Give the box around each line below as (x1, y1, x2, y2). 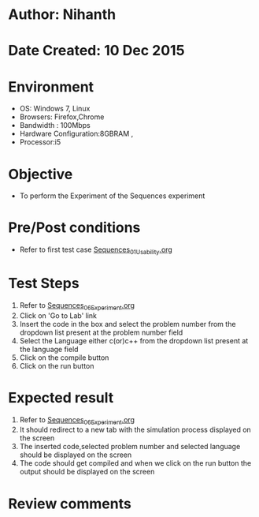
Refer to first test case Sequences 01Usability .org (19, 245, 173, 256)
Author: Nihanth (8, 6, 117, 24)
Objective (8, 165, 73, 183)
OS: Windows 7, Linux (19, 104, 91, 114)
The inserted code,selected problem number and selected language (19, 442, 241, 451)
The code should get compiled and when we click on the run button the (19, 459, 252, 468)
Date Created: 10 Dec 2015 (8, 42, 185, 60)
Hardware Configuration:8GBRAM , (19, 129, 134, 139)
